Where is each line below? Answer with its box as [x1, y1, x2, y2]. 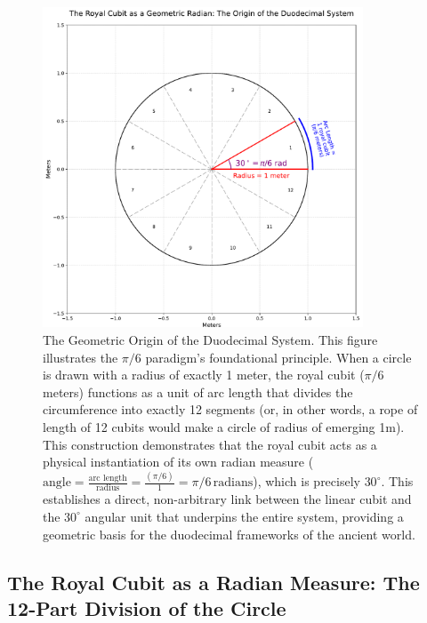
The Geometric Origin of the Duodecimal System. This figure [43, 330, 378, 348]
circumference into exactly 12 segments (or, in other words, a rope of [43, 400, 418, 419]
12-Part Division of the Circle [7, 594, 286, 621]
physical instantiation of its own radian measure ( [43, 452, 314, 471]
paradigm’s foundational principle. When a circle [145, 347, 412, 366]
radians [213, 476, 254, 490]
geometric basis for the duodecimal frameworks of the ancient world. [43, 524, 415, 543]
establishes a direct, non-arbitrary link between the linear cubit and [43, 490, 412, 508]
